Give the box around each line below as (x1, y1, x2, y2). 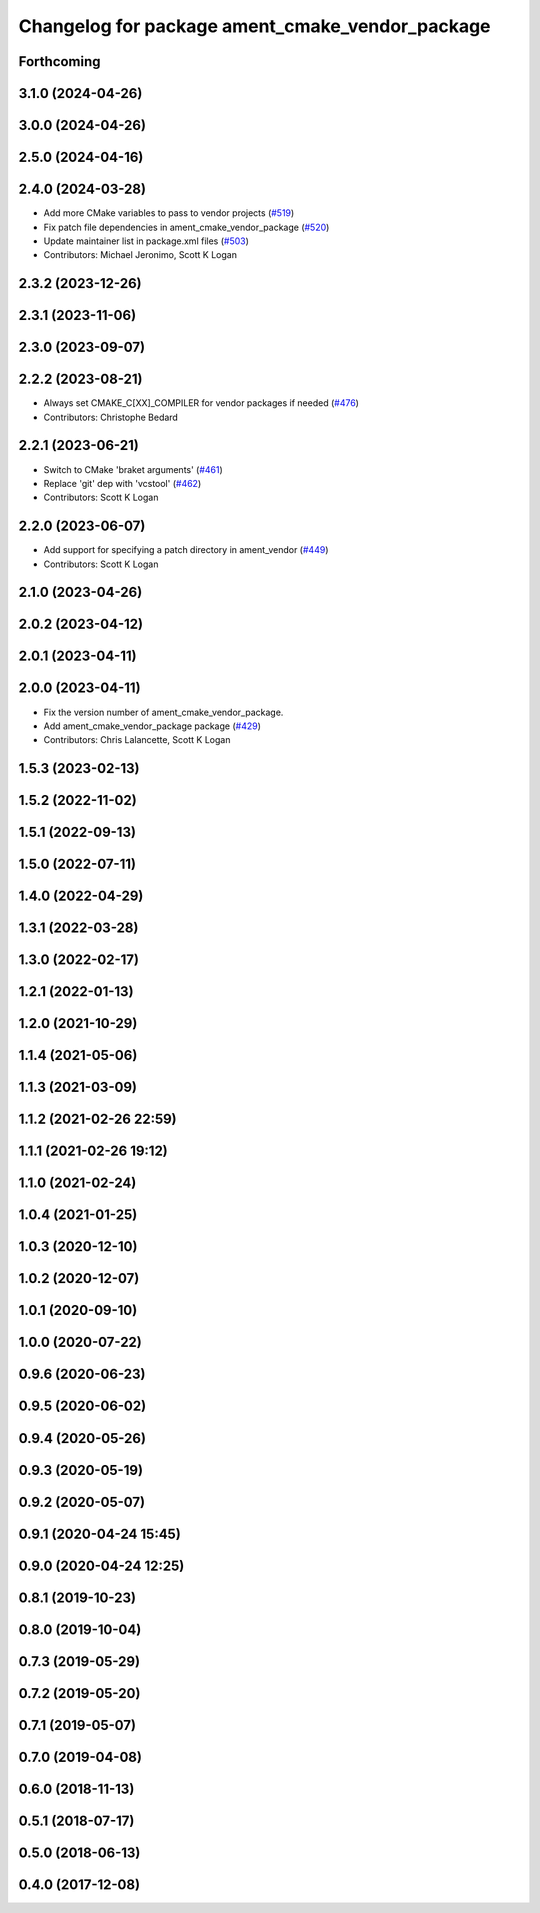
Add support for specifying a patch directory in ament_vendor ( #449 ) (43, 544, 329, 556)
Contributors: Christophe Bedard (43, 411, 179, 423)
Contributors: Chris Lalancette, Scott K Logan (43, 734, 231, 746)
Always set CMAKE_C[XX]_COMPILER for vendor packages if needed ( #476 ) (43, 397, 360, 409)
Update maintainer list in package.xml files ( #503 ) (43, 235, 250, 247)
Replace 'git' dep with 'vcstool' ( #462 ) (43, 477, 202, 489)
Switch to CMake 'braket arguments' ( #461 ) (43, 463, 224, 475)
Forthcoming (18, 53, 101, 70)
